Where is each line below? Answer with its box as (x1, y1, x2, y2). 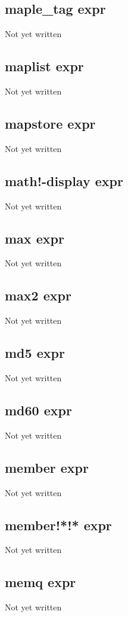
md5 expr (5, 344, 65, 362)
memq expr (5, 573, 76, 591)
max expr (5, 229, 64, 247)
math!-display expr (5, 171, 123, 190)
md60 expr (5, 400, 72, 419)
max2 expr (5, 286, 71, 305)
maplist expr (5, 57, 84, 75)
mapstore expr (5, 114, 96, 132)
